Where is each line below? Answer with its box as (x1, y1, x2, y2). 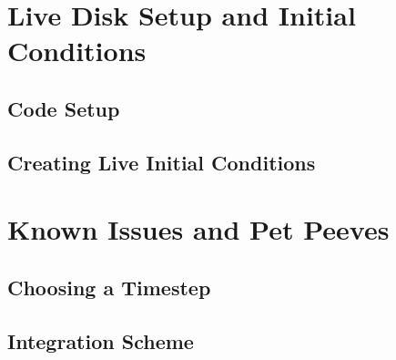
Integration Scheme (7, 326, 194, 355)
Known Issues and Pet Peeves (7, 211, 390, 248)
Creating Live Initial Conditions (7, 148, 316, 176)
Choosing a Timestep (7, 273, 211, 301)
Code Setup (7, 94, 120, 122)
